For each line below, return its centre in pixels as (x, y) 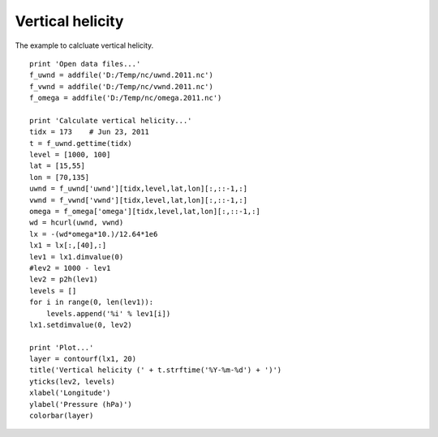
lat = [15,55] (57, 166)
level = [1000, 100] (70, 155)
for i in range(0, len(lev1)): (92, 302)
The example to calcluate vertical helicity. (84, 45)
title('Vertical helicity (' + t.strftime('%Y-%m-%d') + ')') (156, 370)
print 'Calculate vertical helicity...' (111, 120)
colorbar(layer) (62, 416)
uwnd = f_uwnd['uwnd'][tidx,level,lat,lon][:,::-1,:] (138, 189)
